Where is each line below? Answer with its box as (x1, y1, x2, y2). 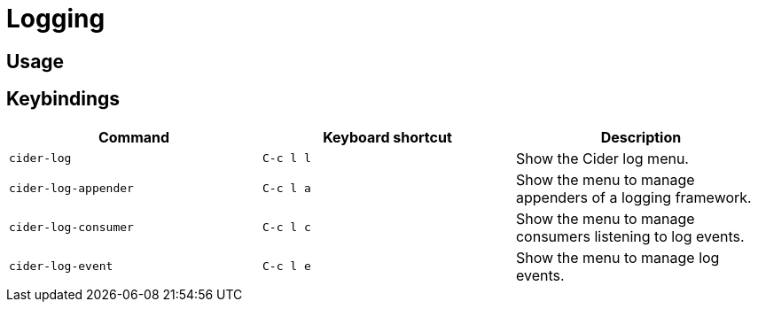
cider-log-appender (9, 182, 134, 196)
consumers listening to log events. (515, 227, 745, 245)
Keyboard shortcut (323, 127, 452, 146)
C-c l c (262, 220, 311, 235)
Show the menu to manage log (515, 248, 720, 267)
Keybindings (6, 88, 121, 111)
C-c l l (262, 151, 311, 166)
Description (600, 127, 682, 146)
